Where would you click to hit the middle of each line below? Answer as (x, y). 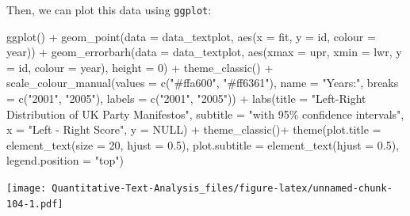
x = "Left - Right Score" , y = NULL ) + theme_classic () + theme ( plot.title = (194, 129)
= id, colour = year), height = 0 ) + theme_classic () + (140, 67)
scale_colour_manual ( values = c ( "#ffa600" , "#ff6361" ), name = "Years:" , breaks (203, 83)
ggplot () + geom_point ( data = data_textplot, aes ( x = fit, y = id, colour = (191, 36)
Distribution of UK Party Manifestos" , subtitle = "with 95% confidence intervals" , (205, 114)
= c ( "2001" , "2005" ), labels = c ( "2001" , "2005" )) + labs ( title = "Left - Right (186, 99)
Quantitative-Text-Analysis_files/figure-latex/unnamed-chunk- (222, 188)
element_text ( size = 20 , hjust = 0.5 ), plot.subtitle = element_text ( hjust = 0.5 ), (203, 144)
